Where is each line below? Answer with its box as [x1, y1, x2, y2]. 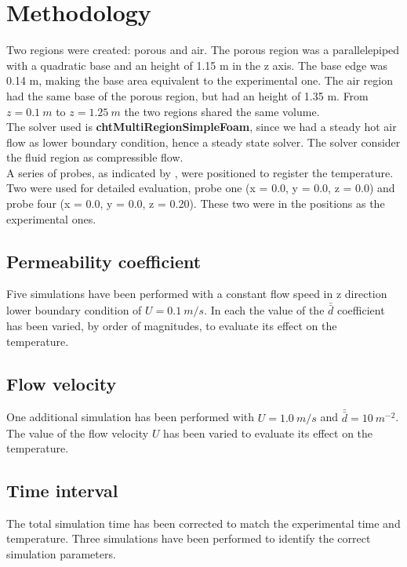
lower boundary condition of [6, 302, 142, 318]
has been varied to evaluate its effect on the [163, 424, 373, 441]
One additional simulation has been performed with [6, 409, 255, 425]
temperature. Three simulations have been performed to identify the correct [6, 530, 371, 547]
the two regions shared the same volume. [124, 103, 320, 119]
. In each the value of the [204, 302, 325, 318]
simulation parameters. [6, 546, 116, 562]
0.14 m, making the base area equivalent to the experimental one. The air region [6, 72, 393, 89]
